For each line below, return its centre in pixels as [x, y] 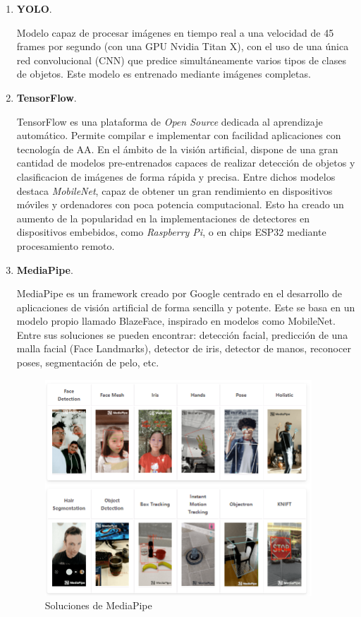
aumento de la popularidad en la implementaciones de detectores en [163, 218]
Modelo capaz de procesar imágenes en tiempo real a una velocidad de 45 [175, 32]
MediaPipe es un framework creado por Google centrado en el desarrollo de [179, 293]
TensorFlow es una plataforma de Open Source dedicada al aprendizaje [170, 121]
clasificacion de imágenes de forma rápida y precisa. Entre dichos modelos [176, 176]
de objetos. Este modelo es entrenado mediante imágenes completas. [164, 74]
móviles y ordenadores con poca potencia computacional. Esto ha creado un [180, 204]
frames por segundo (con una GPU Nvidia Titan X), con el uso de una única [183, 46]
